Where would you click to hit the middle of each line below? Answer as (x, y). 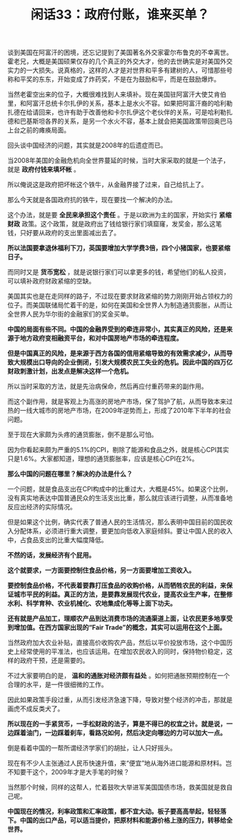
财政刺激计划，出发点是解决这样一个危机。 (70, 371)
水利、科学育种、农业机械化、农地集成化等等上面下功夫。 (92, 604)
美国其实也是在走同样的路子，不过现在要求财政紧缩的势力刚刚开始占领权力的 (120, 296)
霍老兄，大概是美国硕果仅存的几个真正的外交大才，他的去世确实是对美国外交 (120, 61)
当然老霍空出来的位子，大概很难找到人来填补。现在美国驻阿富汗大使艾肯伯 (117, 94)
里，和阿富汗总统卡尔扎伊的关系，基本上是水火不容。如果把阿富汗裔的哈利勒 (120, 104)
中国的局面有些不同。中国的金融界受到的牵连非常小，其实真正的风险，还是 (117, 329)
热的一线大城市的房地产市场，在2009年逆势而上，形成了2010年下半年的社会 (119, 411)
